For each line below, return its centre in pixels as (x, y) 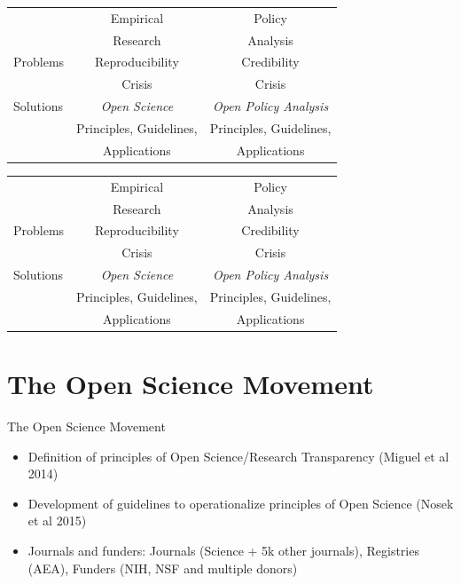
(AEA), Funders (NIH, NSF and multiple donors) (163, 568)
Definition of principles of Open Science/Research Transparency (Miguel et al (238, 456)
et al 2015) (57, 521)
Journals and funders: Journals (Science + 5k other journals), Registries (223, 550)
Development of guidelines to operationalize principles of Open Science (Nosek (241, 503)
